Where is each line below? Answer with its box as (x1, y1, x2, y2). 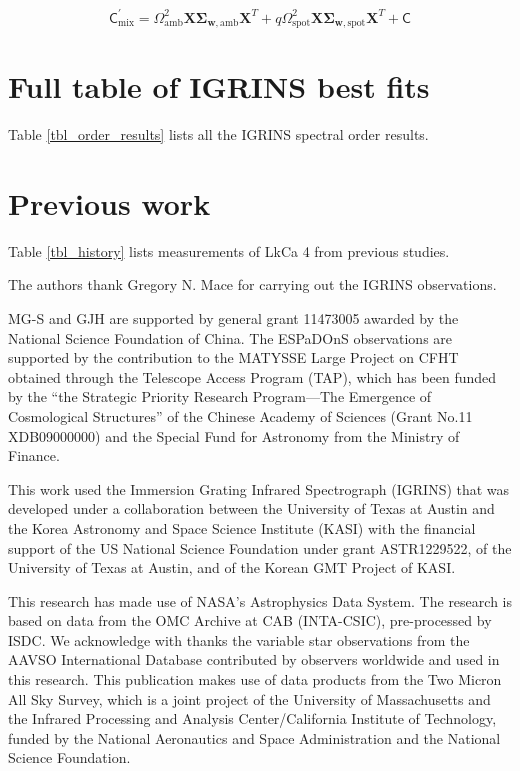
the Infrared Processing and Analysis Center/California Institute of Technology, (8, 708, 497, 729)
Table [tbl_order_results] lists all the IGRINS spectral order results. (8, 124, 429, 145)
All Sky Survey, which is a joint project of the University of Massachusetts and (8, 688, 491, 709)
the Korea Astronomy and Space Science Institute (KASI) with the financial (8, 517, 476, 538)
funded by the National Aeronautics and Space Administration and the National (8, 727, 501, 748)
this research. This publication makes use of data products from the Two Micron (8, 669, 502, 690)
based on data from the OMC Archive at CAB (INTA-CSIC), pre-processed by (8, 610, 492, 631)
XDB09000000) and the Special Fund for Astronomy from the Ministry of (8, 425, 460, 446)
